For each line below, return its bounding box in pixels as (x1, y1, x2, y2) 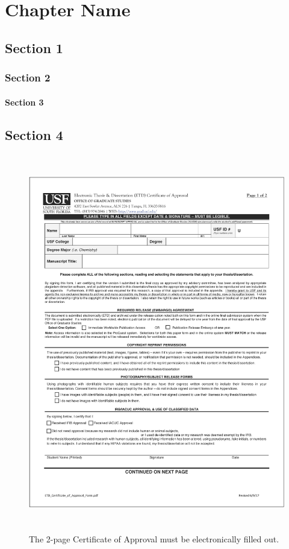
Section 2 (5, 70, 51, 85)
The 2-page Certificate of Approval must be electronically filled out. (29, 532, 279, 545)
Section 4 (5, 125, 63, 144)
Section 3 (5, 95, 44, 108)
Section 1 (5, 38, 63, 57)
